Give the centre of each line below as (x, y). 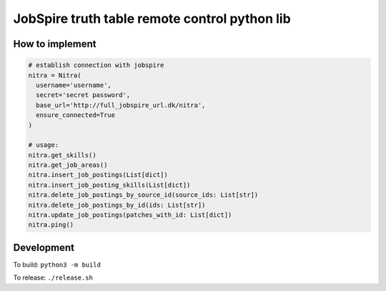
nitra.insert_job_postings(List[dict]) (98, 175)
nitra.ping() (51, 225)
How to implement (55, 44)
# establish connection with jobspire (96, 65)
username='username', (74, 85)
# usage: (44, 145)
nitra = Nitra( (55, 75)
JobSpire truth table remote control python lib (152, 19)
